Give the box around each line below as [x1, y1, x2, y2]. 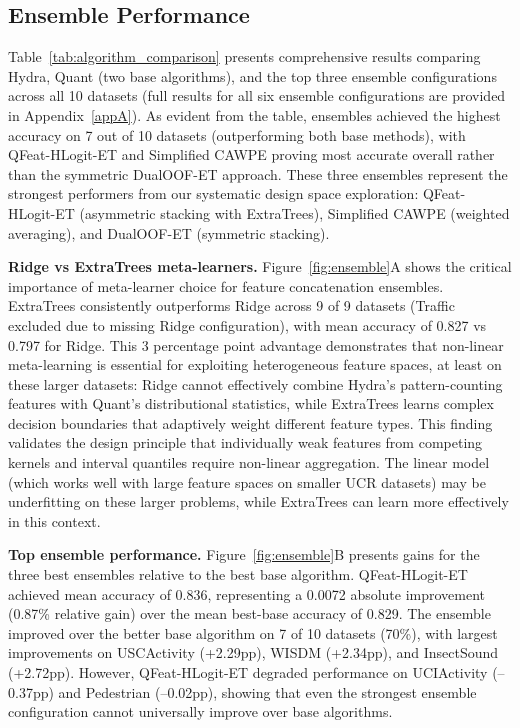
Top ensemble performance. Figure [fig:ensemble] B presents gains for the [8, 544, 480, 565]
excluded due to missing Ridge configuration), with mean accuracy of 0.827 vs [8, 314, 487, 335]
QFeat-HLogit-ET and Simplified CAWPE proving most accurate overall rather [8, 144, 495, 165]
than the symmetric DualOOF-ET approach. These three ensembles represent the [8, 163, 508, 184]
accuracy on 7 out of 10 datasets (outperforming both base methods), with [8, 124, 466, 145]
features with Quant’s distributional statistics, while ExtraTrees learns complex [8, 393, 494, 414]
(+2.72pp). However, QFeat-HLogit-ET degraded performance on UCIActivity [8, 662, 488, 683]
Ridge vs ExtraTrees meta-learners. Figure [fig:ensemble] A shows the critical [8, 256, 512, 277]
